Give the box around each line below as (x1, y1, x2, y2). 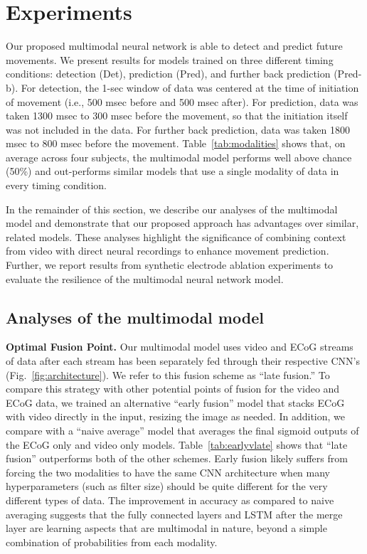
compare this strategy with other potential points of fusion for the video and (6, 381, 340, 396)
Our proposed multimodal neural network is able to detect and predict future (6, 38, 343, 53)
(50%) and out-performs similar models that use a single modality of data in (6, 164, 339, 179)
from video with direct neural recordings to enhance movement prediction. (6, 243, 329, 258)
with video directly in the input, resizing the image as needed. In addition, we (6, 409, 346, 424)
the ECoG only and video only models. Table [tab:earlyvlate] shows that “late (6, 437, 348, 452)
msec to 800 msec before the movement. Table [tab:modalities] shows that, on (6, 136, 346, 151)
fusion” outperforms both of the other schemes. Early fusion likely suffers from (6, 451, 348, 466)
